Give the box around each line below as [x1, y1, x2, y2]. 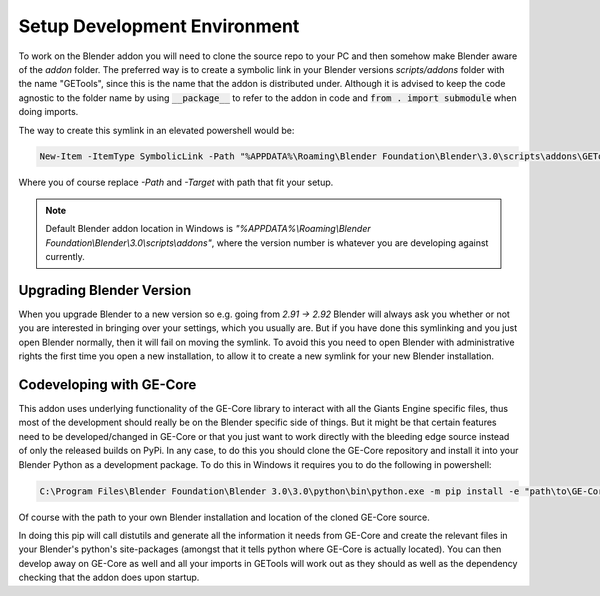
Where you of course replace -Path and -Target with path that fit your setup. [18, 176, 334, 189]
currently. [45, 251, 85, 263]
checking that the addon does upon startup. [18, 571, 200, 584]
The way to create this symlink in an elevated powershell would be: [18, 124, 295, 136]
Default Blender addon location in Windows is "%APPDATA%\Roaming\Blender [45, 223, 372, 235]
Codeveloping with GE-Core [18, 376, 197, 393]
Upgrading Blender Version [18, 281, 192, 299]
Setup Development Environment [18, 15, 300, 37]
